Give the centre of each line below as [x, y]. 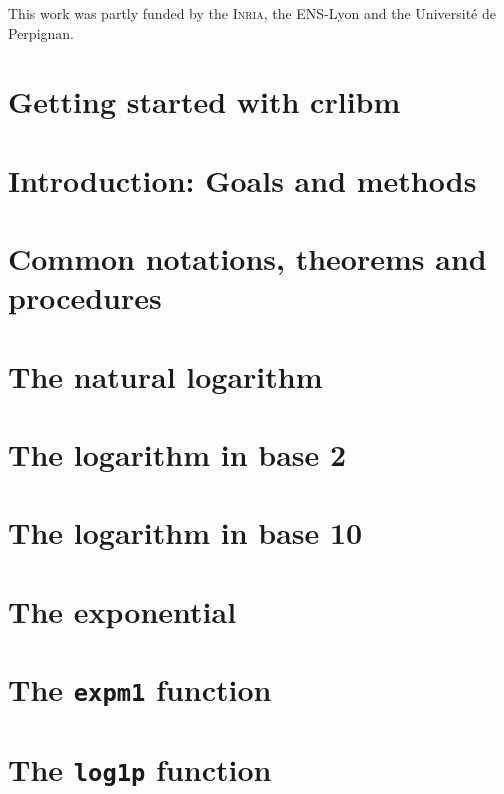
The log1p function [140, 768]
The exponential [122, 610]
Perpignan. [41, 32]
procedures [85, 297]
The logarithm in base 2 [177, 454]
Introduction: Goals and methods [242, 179]
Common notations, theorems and [247, 258]
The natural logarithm [165, 375]
